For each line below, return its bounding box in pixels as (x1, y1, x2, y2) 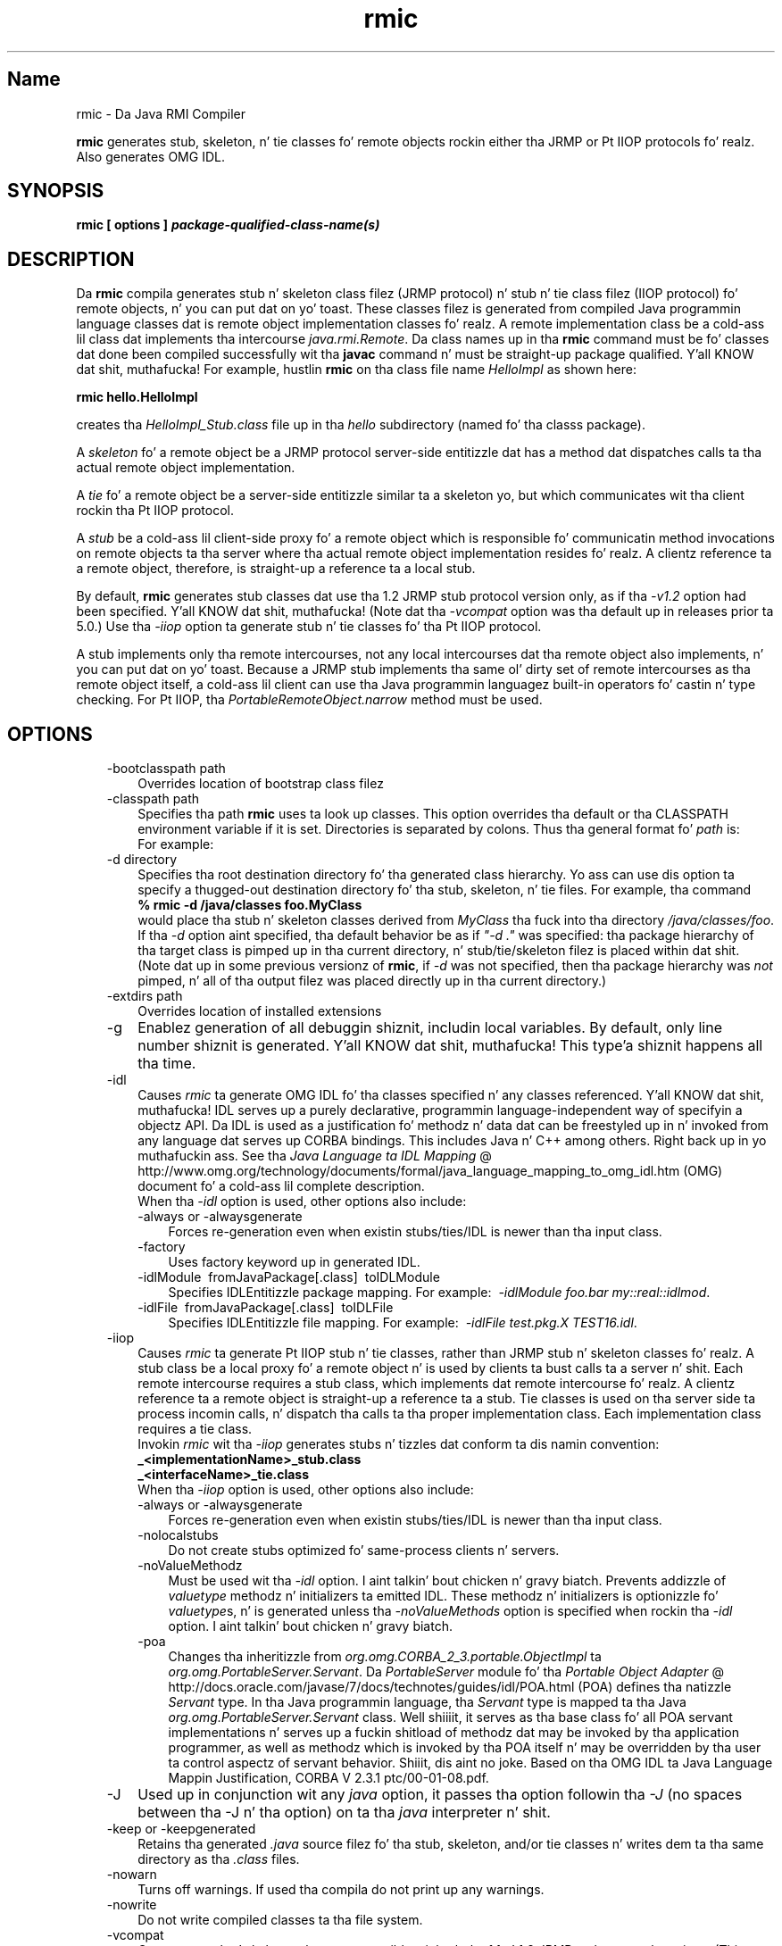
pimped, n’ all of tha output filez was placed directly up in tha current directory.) (137, 973, 607, 989)
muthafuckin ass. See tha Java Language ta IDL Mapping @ (137, 1148, 492, 1164)
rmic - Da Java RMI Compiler (76, 105, 246, 121)
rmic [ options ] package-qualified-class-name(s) (76, 217, 380, 233)
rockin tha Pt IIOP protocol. (76, 503, 234, 519)
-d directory (106, 852, 178, 868)
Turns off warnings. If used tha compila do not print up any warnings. (137, 1882, 545, 1898)
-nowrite (106, 1897, 157, 1913)
